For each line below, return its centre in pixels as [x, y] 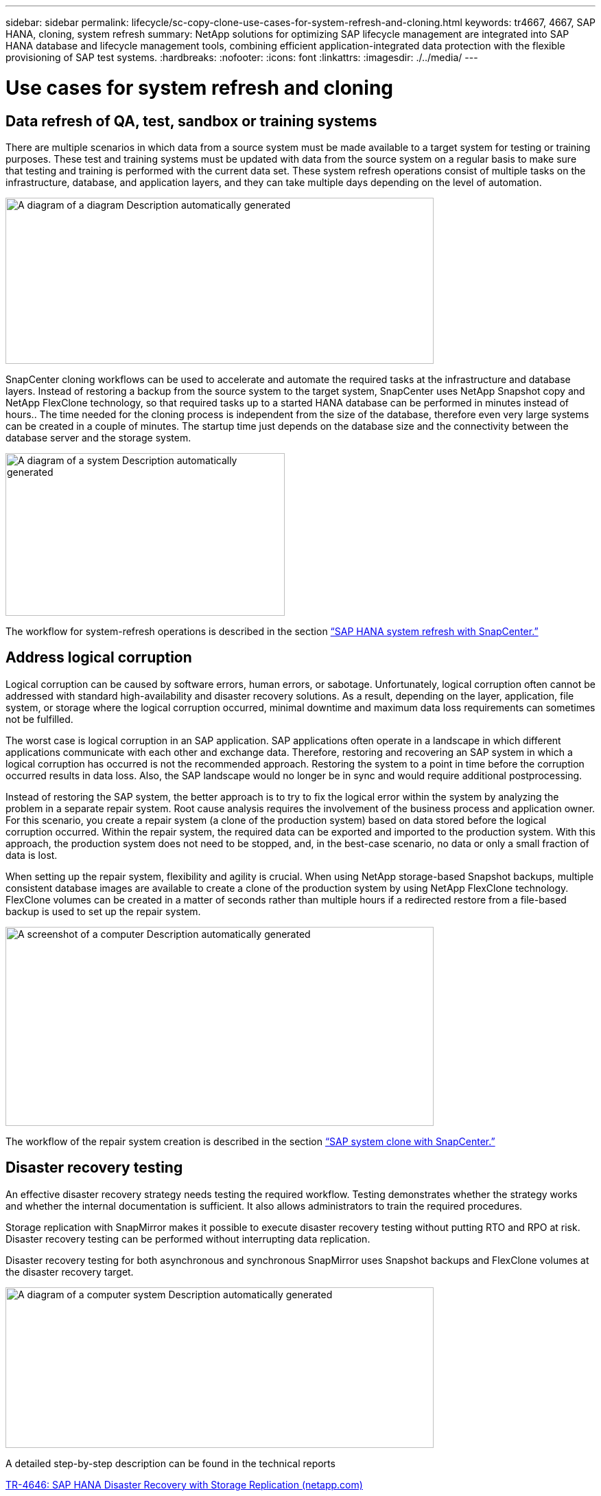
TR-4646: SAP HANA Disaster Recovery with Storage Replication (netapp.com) [184, 1484]
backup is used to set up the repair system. [103, 911]
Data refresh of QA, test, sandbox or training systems [191, 121]
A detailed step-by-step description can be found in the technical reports [170, 1463]
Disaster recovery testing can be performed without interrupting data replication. [188, 1239]
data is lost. [32, 855]
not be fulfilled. [39, 719]
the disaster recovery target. [70, 1271]
